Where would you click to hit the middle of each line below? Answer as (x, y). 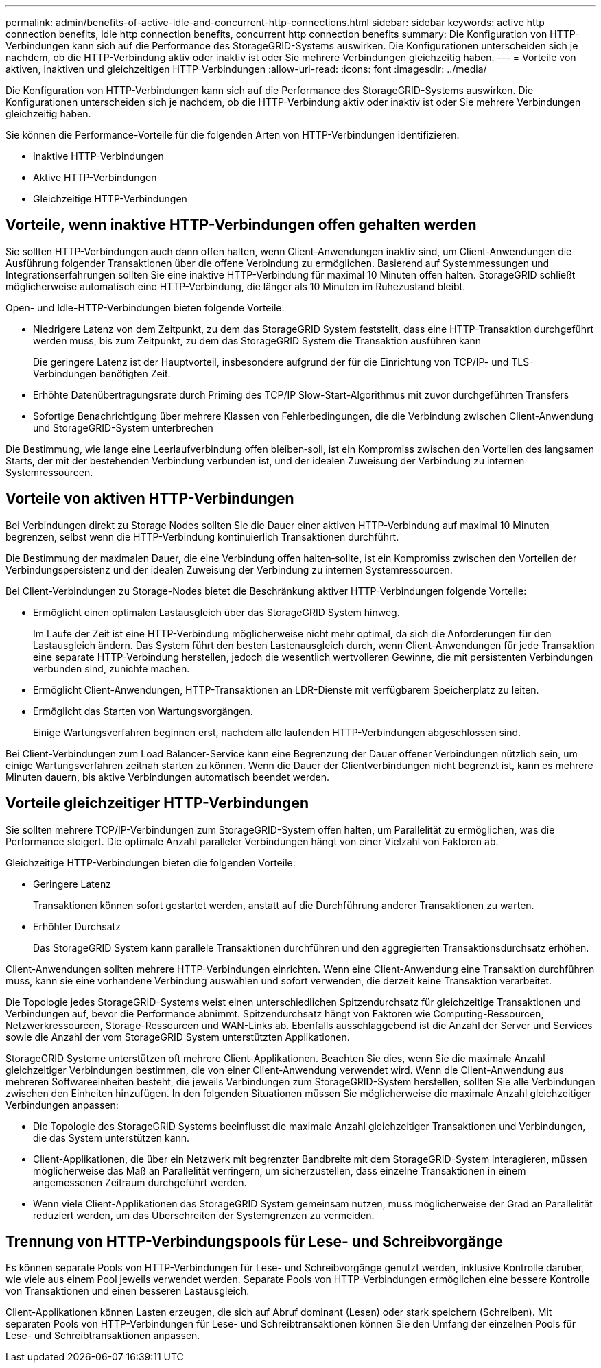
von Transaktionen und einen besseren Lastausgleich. (128, 1291)
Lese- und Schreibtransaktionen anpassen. (103, 1336)
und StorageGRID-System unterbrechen (123, 427)
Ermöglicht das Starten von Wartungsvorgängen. (143, 711)
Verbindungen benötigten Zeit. (102, 373)
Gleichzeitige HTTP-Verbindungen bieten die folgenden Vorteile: (151, 862)
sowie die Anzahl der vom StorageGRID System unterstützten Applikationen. (178, 1037)
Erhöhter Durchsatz (77, 926)
